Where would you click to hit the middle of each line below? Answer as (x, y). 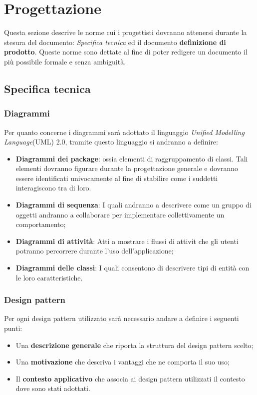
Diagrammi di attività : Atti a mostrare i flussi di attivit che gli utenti (127, 241)
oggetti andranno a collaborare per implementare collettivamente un (120, 214)
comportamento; (41, 224)
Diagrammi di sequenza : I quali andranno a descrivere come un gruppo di (133, 205)
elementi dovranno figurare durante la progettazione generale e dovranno (127, 168)
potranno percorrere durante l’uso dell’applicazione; (95, 251)
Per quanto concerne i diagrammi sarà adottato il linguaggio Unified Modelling (124, 132)
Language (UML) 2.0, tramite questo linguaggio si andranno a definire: (111, 142)
